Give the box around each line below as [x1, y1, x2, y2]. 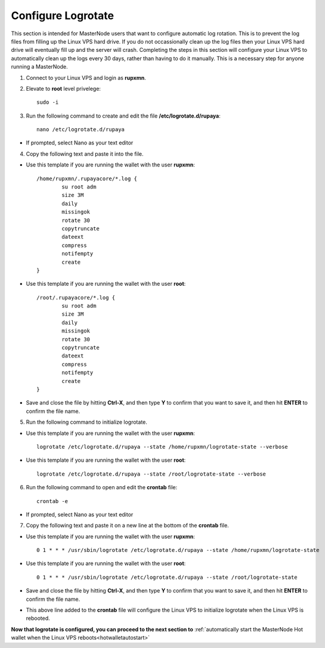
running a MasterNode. [11, 63, 68, 70]
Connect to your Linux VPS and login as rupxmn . [26, 74, 146, 81]
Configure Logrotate [11, 9, 114, 22]
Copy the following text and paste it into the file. [26, 150, 144, 158]
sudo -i [36, 99, 59, 106]
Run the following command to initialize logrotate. [26, 418, 147, 426]
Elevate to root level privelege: [26, 85, 101, 92]
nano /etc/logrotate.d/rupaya [36, 126, 125, 133]
